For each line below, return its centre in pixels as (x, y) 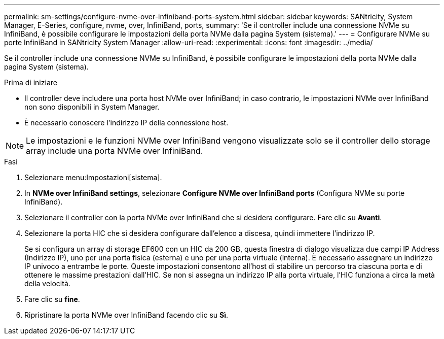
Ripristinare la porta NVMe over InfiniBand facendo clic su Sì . (126, 315)
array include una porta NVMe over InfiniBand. (115, 151)
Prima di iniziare (31, 82)
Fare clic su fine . (52, 299)
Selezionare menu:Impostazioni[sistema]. (93, 177)
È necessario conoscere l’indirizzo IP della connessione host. (126, 123)
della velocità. (47, 283)
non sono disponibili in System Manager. (92, 107)
